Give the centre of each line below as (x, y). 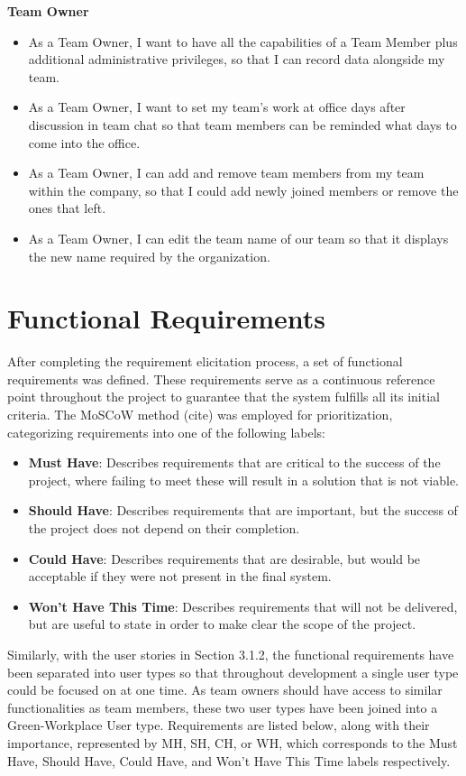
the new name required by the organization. (149, 256)
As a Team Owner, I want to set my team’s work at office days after (217, 107)
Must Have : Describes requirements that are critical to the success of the (234, 462)
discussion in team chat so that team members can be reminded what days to (242, 124)
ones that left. (67, 208)
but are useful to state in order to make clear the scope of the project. (222, 624)
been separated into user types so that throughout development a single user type (233, 672)
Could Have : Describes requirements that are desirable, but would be (224, 558)
